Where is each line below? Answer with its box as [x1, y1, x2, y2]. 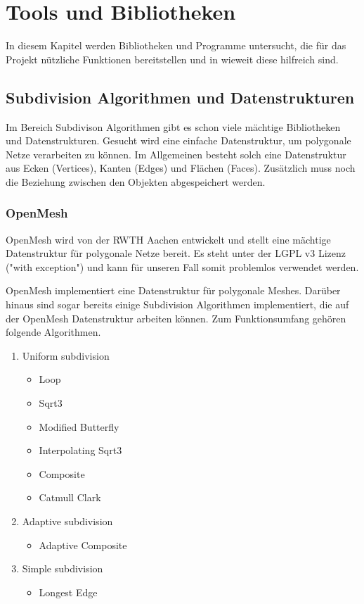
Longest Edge [39, 584, 98, 599]
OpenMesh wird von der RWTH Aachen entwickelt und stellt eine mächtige [6, 232, 331, 246]
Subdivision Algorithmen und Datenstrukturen [6, 86, 355, 108]
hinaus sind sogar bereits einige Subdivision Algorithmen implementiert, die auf [6, 297, 349, 312]
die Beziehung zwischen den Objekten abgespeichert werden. [6, 174, 266, 189]
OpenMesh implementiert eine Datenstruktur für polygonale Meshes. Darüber [6, 283, 341, 298]
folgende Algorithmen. [6, 325, 101, 339]
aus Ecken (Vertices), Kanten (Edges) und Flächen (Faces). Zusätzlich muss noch [6, 161, 356, 175]
